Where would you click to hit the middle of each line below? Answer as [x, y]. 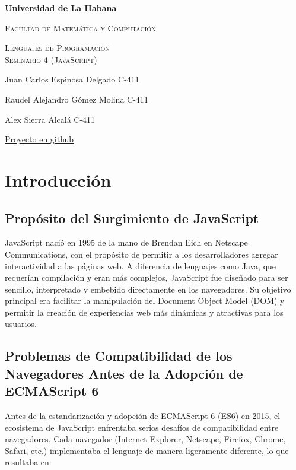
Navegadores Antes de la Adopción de [124, 373]
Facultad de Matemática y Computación [80, 28]
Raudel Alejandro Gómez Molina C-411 [77, 99]
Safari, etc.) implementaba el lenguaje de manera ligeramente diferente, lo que [147, 450]
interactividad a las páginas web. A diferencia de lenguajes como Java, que [141, 266]
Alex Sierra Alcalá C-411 [50, 119]
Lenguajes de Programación [57, 48]
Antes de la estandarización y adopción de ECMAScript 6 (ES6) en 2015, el [143, 416]
